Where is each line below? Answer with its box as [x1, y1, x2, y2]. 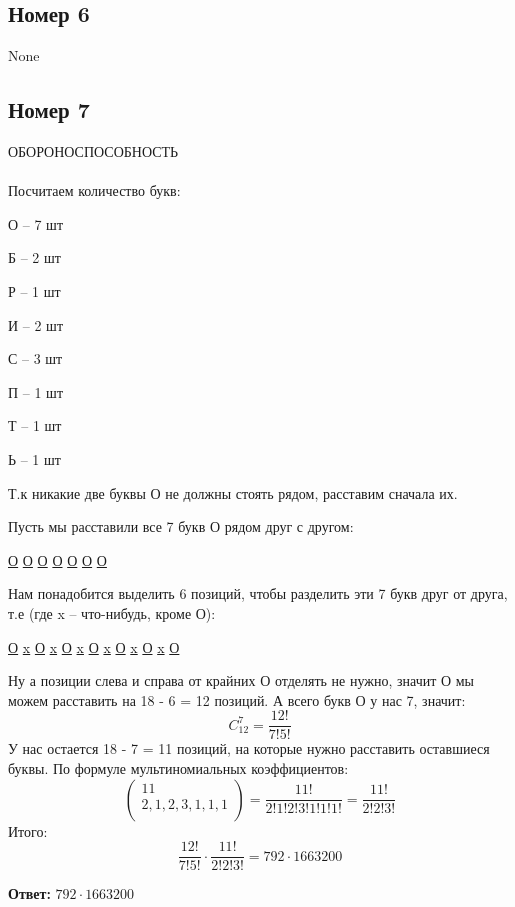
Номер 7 [8, 94, 90, 125]
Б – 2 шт [8, 247, 61, 268]
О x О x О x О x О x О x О [8, 636, 180, 657]
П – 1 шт [8, 381, 63, 402]
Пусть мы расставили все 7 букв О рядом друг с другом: [8, 516, 354, 537]
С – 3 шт [8, 348, 63, 369]
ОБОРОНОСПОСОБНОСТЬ [8, 141, 179, 161]
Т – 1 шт [8, 415, 62, 436]
